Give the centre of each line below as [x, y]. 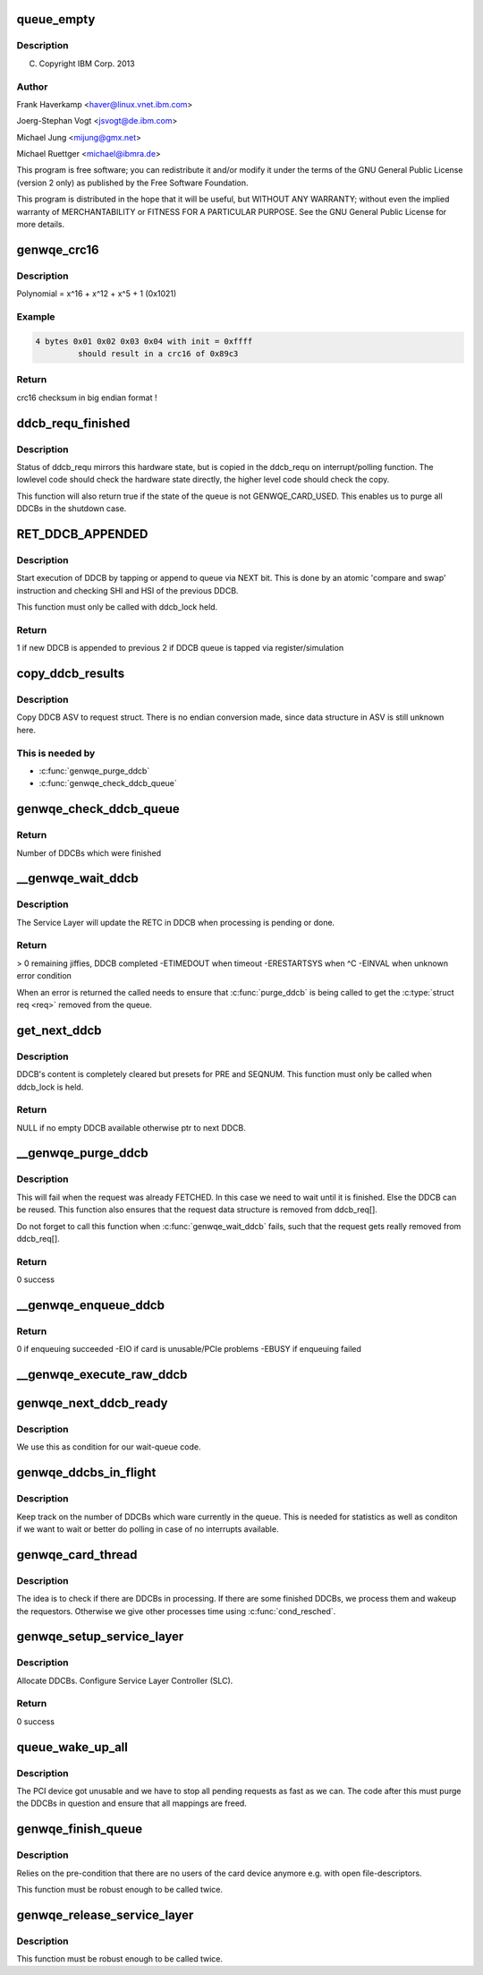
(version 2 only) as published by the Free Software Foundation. [133, 183]
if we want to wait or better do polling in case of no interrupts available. [148, 1529]
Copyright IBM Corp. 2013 [87, 64]
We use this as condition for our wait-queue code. [109, 1447]
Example [36, 316]
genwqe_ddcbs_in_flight [86, 1473]
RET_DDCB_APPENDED [82, 534]
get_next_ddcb [59, 1030]
